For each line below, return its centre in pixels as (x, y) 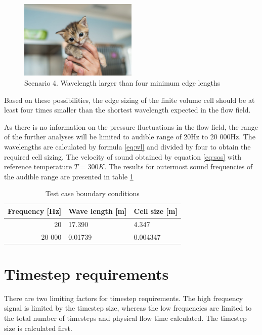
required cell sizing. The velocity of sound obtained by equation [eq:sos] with (123, 156)
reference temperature (38, 166)
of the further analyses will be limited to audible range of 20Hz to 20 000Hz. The (130, 137)
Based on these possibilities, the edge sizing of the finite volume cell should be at (129, 100)
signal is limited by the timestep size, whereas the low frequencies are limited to (128, 308)
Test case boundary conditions (93, 193)
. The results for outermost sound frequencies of (179, 166)
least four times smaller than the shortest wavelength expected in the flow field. (127, 110)
